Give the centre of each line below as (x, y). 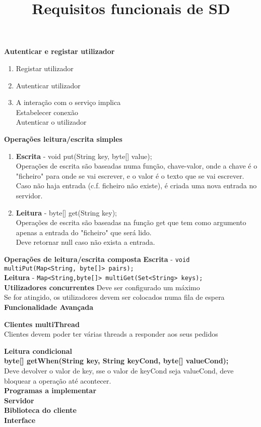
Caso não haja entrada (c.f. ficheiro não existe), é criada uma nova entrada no (136, 185)
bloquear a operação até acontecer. (58, 380)
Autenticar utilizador (48, 85)
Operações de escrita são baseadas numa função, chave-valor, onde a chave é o (137, 166)
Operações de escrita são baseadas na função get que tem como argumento (131, 222)
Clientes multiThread (42, 324)
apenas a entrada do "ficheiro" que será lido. (84, 232)
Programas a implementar (50, 390)
